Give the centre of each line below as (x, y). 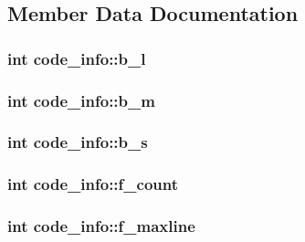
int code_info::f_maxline (101, 226)
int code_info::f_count (93, 184)
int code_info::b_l (77, 58)
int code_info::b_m (81, 100)
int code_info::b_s (78, 142)
